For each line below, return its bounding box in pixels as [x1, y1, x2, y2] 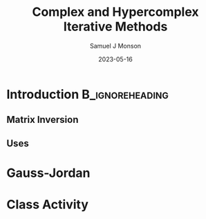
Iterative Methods [63, 19, 168, 35]
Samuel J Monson [89, 41, 142, 50]
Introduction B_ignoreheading [6, 86, 169, 102]
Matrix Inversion [6, 114, 79, 126]
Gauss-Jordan [6, 165, 91, 180]
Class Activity [6, 197, 89, 213]
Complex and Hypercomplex [32, 4, 199, 20]
